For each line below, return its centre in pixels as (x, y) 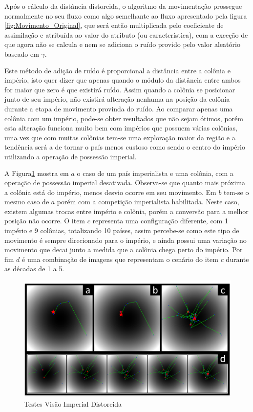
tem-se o (236, 192)
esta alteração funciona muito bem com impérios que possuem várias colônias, (121, 128)
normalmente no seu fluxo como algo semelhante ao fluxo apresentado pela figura (126, 15)
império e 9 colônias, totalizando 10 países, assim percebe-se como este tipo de (122, 230)
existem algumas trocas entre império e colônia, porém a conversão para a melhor (126, 211)
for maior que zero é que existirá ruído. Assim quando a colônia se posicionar (120, 89)
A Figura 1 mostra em (37, 173)
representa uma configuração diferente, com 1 (160, 221)
